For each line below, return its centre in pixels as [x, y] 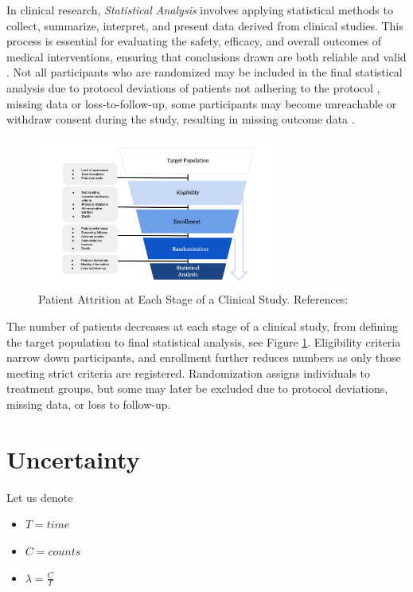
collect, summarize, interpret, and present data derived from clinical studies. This [205, 25]
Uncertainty [73, 459]
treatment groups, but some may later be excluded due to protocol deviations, [197, 388]
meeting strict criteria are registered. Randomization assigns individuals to [189, 372]
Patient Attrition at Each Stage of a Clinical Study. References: [193, 299]
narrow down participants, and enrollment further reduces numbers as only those [204, 357]
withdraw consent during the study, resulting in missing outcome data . [181, 119]
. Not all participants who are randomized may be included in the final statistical [205, 72]
